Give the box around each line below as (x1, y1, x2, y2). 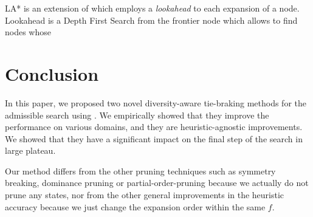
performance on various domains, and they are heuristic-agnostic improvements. (5, 120, 303, 133)
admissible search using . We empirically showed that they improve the (5, 108, 269, 121)
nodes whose (5, 26, 51, 38)
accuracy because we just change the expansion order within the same (5, 200, 266, 213)
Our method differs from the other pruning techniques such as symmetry (5, 164, 276, 177)
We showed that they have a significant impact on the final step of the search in (5, 132, 303, 145)
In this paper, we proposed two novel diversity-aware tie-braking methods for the (5, 96, 306, 109)
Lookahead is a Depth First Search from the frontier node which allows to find (5, 13, 298, 26)
